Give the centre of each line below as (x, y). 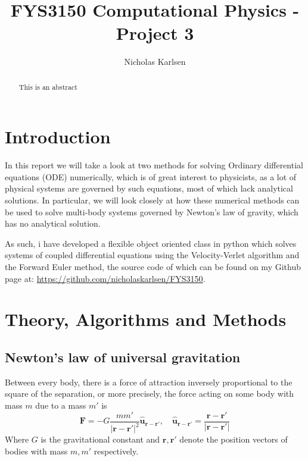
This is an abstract (48, 87)
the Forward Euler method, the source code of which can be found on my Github (153, 267)
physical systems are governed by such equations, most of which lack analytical (149, 188)
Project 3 (155, 33)
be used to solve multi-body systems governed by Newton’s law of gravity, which (152, 211)
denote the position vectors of (234, 439)
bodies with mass (36, 451)
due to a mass (61, 405)
